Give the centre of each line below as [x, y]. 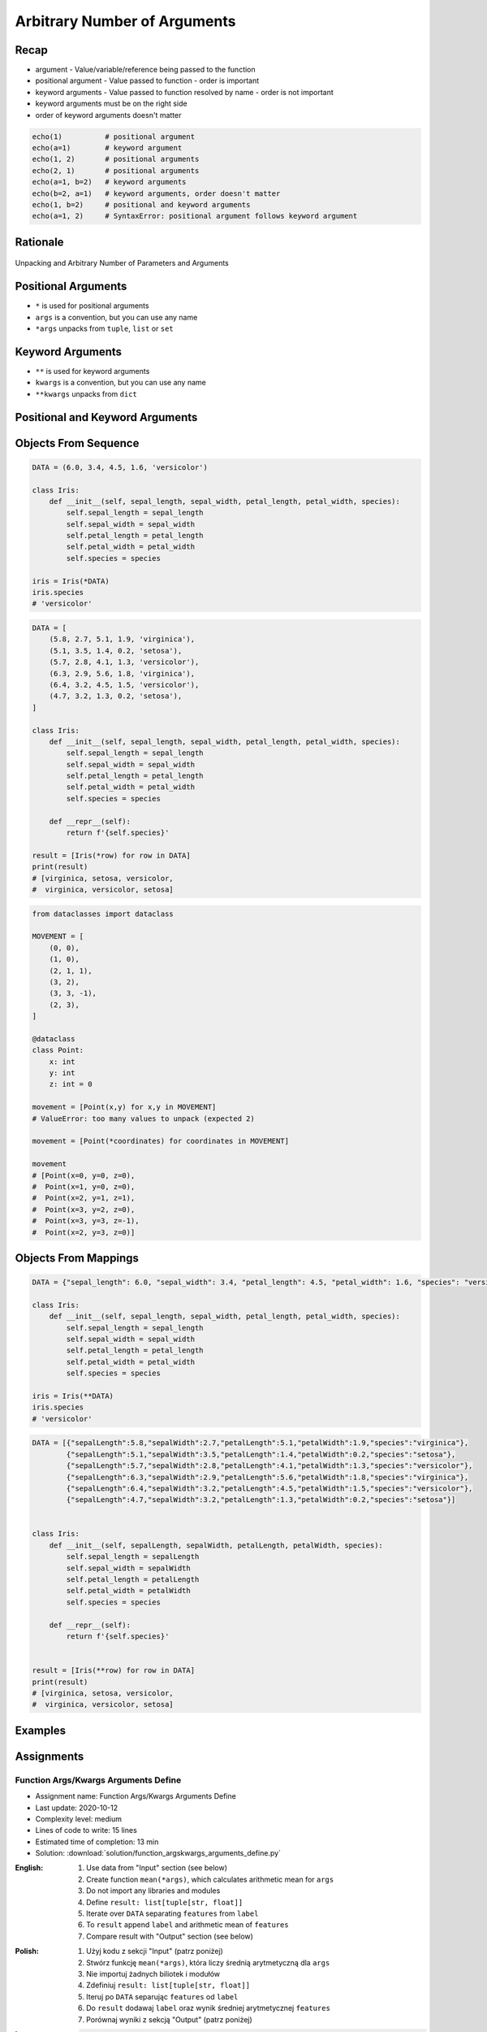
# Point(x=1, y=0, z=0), [84, 1186]
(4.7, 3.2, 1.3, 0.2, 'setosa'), [116, 696]
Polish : [27, 1952]
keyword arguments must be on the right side [111, 104]
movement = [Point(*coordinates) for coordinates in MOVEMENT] [161, 1141]
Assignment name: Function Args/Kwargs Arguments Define [136, 1796]
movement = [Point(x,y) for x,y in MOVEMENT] [124, 1107]
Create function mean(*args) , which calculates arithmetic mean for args [210, 1879]
